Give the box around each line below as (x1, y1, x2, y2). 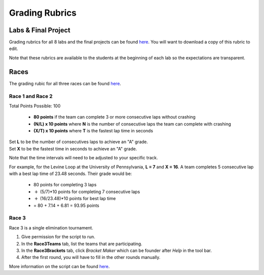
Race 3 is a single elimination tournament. (9, 225, 93, 230)
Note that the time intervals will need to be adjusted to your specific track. (9, 155, 158, 161)
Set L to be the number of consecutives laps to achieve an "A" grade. (9, 139, 148, 145)
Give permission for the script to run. (21, 234, 95, 240)
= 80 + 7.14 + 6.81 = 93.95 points (33, 202, 100, 208)
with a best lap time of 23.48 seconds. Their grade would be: (9, 171, 132, 176)
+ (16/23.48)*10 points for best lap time (34, 196, 116, 201)
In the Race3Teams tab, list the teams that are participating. (21, 241, 143, 247)
